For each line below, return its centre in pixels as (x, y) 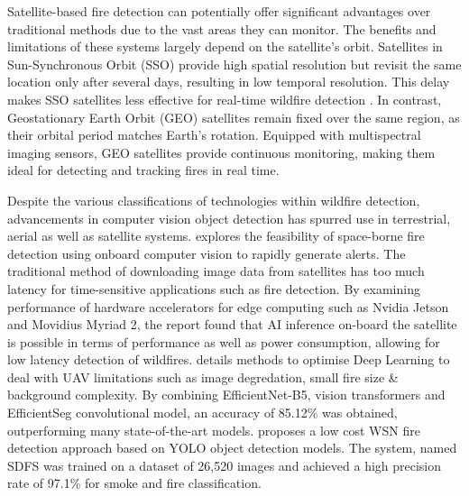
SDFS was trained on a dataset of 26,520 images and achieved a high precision (225, 465)
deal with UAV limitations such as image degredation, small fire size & (203, 377)
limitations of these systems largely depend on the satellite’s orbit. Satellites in (225, 46)
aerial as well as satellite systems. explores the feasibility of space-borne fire (216, 236)
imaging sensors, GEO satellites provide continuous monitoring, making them (221, 152)
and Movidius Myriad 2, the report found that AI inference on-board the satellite (232, 324)
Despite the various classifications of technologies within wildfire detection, (214, 200)
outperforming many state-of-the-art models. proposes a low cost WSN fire (214, 430)
